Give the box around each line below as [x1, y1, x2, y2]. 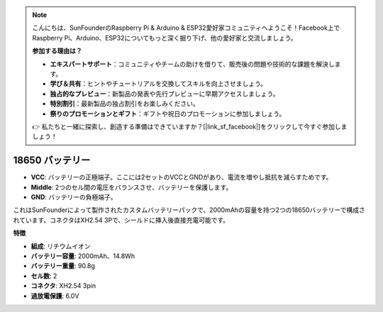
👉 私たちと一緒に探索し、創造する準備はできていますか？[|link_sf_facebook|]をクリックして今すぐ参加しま [32, 122, 348, 130]
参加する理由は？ [32, 47, 82, 55]
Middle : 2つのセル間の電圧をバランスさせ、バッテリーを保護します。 [30, 183, 233, 191]
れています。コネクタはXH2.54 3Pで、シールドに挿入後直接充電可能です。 [13, 216, 230, 224]
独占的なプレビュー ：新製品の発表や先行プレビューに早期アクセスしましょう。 [50, 89, 279, 98]
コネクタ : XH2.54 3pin [30, 282, 96, 290]
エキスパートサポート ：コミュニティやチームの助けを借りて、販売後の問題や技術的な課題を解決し [50, 60, 335, 68]
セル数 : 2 [30, 272, 57, 280]
